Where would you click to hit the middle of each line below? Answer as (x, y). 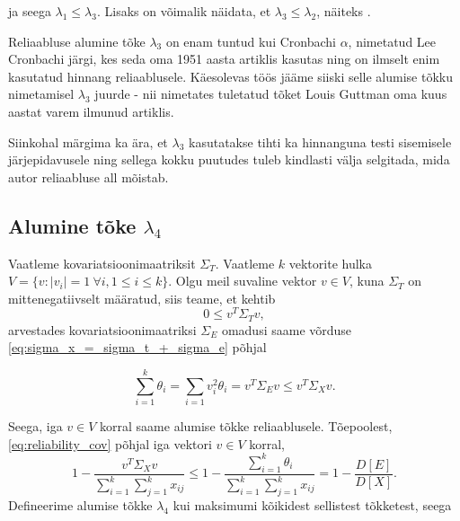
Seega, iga (35, 426)
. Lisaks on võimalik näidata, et (184, 11)
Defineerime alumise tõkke (80, 504)
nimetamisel (41, 94)
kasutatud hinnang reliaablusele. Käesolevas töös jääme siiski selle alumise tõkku (230, 76)
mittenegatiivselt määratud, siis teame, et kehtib (142, 298)
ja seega (30, 11)
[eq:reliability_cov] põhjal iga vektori (110, 443)
